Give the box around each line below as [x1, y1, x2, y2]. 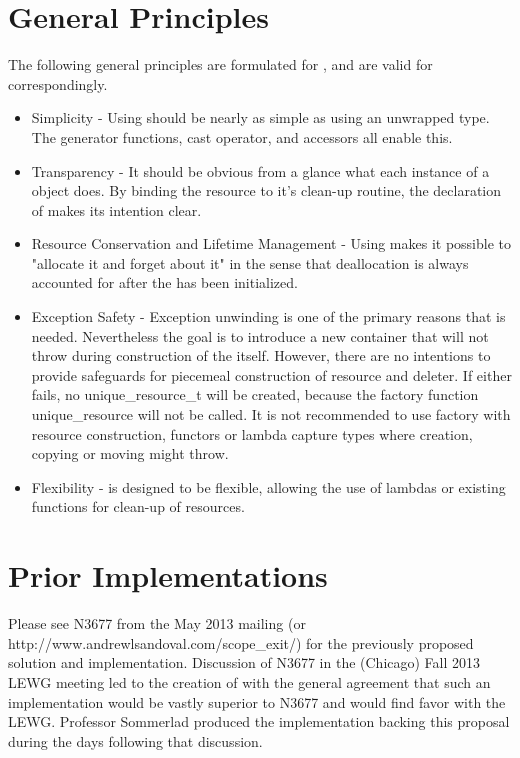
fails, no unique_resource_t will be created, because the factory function [31, 384, 479, 405]
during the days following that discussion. [8, 730, 263, 751]
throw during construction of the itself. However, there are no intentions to [31, 345, 491, 366]
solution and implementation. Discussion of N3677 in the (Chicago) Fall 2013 [8, 652, 481, 673]
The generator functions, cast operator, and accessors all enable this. [31, 126, 453, 147]
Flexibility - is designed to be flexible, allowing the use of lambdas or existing [31, 476, 506, 497]
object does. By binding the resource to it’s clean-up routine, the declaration [31, 180, 502, 201]
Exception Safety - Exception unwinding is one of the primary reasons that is [31, 306, 506, 327]
